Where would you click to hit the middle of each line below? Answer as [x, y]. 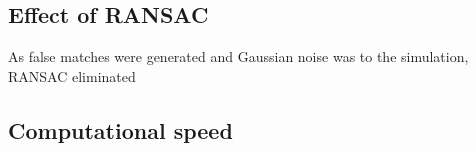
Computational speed [120, 129]
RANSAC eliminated [72, 75]
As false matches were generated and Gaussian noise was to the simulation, [238, 56]
